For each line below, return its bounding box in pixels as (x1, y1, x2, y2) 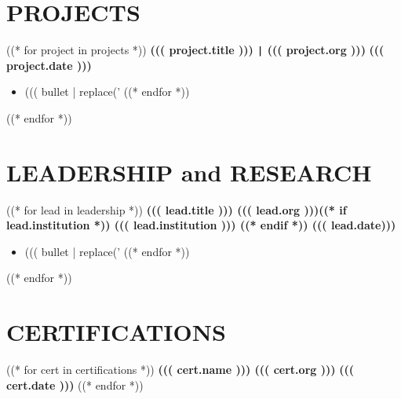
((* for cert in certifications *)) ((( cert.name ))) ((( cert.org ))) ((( (6, 361, 354, 378)
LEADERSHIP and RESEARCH (6, 156, 372, 188)
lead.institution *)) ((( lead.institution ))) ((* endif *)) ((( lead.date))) (6, 217, 396, 233)
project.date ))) (6, 57, 92, 73)
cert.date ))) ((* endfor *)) (6, 376, 144, 393)
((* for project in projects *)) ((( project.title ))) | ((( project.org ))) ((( (6, 42, 385, 58)
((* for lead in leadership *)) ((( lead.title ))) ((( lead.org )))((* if (6, 201, 347, 218)
